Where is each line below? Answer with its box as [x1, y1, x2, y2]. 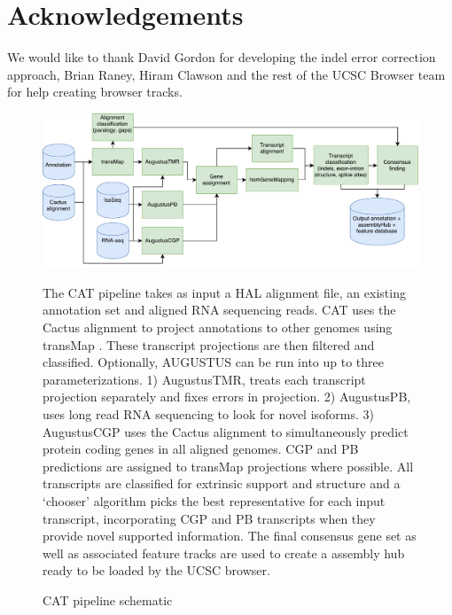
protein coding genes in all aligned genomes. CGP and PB [43, 440, 359, 458]
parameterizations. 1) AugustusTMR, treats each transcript [43, 370, 366, 388]
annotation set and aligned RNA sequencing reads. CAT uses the [43, 300, 396, 319]
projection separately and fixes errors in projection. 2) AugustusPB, [43, 387, 411, 406]
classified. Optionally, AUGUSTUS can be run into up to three [43, 353, 384, 371]
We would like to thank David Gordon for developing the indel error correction [7, 48, 436, 66]
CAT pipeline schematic [43, 590, 173, 609]
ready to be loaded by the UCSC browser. [43, 561, 270, 580]
